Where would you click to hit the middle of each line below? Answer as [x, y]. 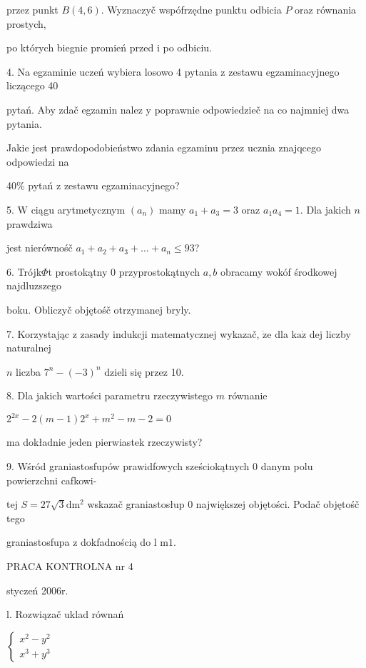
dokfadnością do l [119, 542]
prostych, [26, 23]
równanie [248, 395]
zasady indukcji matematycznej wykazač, [170, 333]
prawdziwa [30, 223]
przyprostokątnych [159, 271]
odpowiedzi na [38, 161]
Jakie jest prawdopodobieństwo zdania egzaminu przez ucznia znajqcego [164, 148]
